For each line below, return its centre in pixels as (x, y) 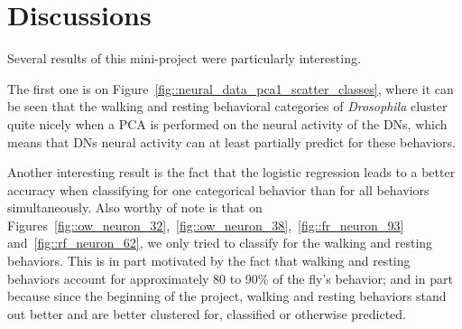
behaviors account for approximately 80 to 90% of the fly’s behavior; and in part (230, 278)
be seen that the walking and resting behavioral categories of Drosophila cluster (227, 106)
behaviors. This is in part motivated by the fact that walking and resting (209, 261)
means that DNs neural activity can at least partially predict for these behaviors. (231, 141)
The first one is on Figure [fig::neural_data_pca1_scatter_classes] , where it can (231, 88)
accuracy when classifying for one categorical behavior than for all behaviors (218, 189)
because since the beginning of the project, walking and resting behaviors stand (227, 296)
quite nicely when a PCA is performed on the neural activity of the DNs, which (227, 123)
